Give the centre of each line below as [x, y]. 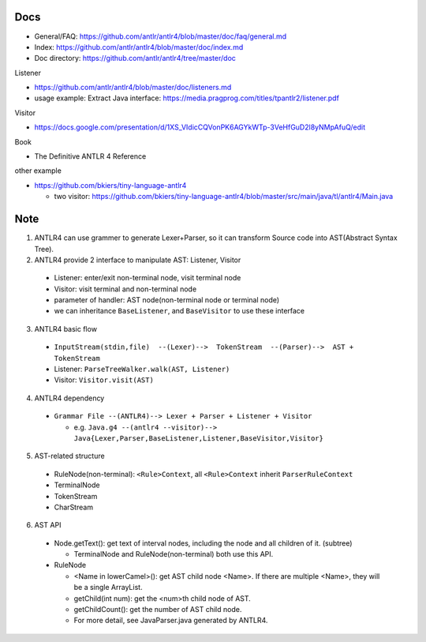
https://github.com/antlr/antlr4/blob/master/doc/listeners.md [133, 88]
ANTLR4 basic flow [66, 329]
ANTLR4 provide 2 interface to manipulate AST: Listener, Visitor [138, 260]
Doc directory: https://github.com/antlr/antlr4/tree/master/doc [135, 58]
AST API [48, 525]
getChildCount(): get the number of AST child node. [158, 610]
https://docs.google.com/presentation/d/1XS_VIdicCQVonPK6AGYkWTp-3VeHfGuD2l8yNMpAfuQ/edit [200, 127]
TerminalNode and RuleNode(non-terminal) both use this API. [174, 554]
